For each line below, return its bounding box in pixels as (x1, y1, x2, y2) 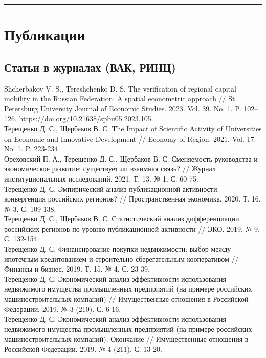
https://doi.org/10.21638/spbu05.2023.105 (19, 113, 151, 124)
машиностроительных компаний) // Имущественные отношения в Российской (4, 294, 249, 304)
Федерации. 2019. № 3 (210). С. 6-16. (4, 303, 121, 314)
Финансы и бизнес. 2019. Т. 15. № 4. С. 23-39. (4, 263, 150, 274)
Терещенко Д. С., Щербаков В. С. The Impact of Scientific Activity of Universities (4, 123, 262, 133)
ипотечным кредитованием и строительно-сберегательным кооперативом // (4, 253, 239, 264)
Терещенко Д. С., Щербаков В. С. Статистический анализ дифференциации (4, 213, 239, 224)
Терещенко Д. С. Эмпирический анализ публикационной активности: (4, 183, 219, 194)
